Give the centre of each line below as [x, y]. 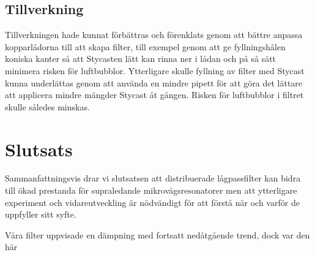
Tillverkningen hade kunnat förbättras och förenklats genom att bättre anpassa [154, 35]
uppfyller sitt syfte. [41, 214]
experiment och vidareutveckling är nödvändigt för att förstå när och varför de [152, 202]
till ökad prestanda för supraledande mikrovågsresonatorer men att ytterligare [151, 190]
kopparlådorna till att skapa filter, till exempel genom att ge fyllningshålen [145, 46]
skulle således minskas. [47, 106]
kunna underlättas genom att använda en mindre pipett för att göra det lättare [154, 82]
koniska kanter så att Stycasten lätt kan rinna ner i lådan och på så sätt [141, 59]
